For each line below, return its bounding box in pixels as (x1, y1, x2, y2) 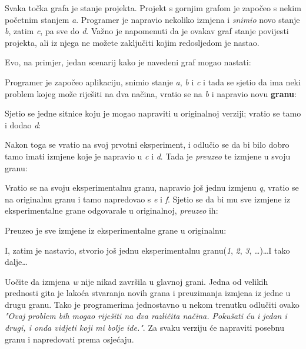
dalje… (5, 255, 28, 268)
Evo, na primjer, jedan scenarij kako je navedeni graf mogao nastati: (5, 56, 251, 68)
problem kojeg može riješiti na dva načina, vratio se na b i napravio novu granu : (5, 87, 297, 99)
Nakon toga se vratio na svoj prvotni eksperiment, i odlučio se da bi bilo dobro (5, 138, 290, 151)
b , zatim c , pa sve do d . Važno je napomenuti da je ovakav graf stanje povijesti (5, 25, 289, 37)
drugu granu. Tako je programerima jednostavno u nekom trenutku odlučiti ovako (5, 298, 300, 310)
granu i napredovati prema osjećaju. (5, 333, 134, 345)
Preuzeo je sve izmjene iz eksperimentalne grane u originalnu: (5, 224, 227, 236)
